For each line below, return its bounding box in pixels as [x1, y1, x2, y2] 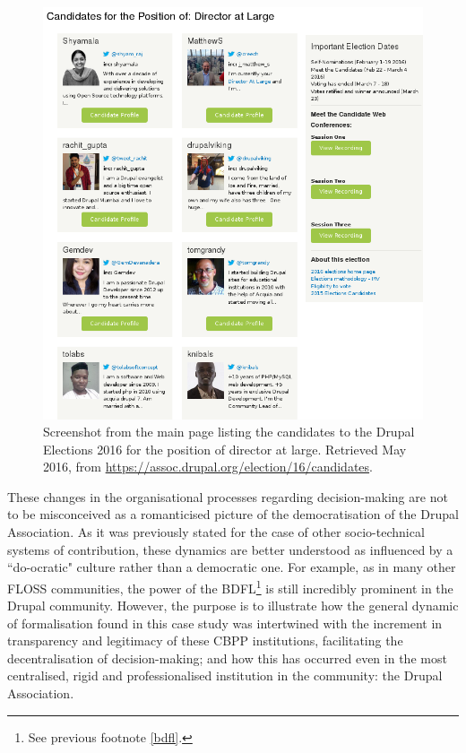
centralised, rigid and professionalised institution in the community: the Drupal [7, 666, 443, 685]
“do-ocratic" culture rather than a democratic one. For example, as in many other [7, 558, 456, 576]
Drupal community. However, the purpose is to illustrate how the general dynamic [7, 596, 459, 615]
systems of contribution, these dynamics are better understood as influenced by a [7, 540, 453, 558]
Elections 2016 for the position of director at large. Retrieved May [43, 439, 407, 458]
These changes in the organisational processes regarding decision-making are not [7, 487, 448, 506]
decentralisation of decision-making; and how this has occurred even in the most [7, 648, 447, 667]
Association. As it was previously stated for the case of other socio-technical [7, 523, 425, 541]
